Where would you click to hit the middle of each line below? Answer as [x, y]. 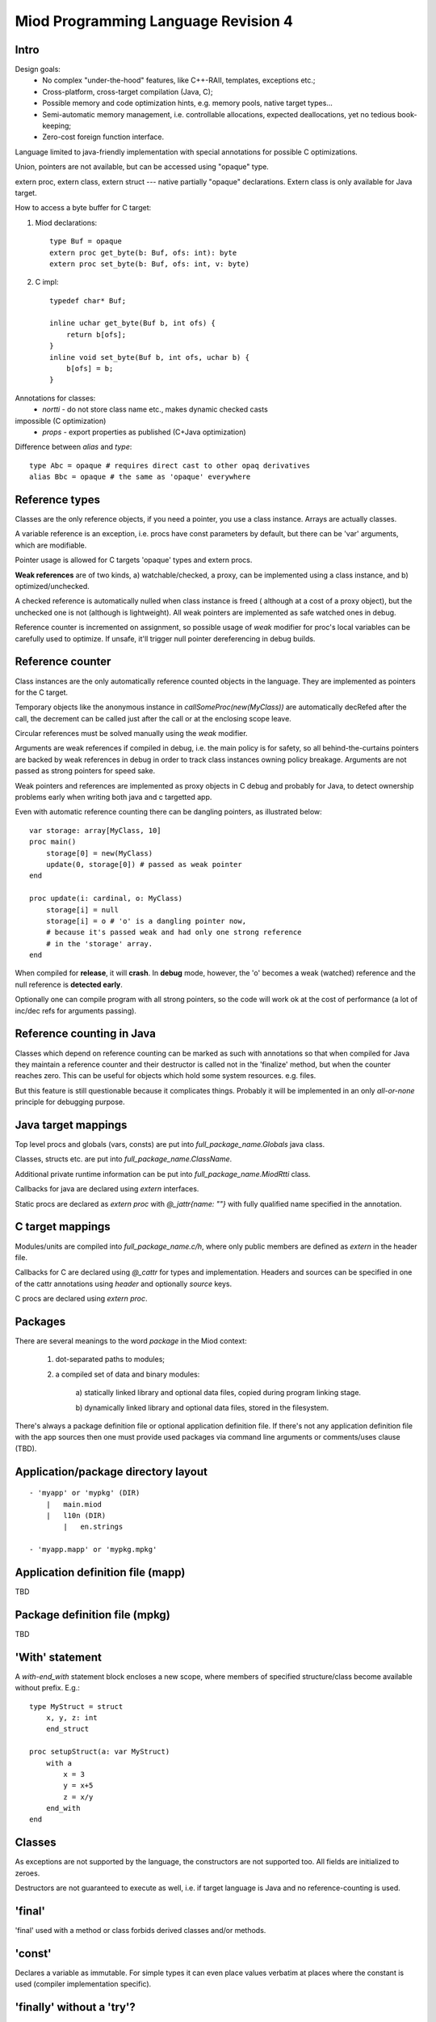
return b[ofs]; [96, 334]
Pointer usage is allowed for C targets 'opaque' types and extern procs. [134, 560]
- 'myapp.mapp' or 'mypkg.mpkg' [93, 1550]
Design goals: [38, 70]
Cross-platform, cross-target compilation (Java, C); [128, 91]
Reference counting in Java [86, 1034]
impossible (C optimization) [61, 421]
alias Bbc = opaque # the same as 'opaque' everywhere [140, 477]
